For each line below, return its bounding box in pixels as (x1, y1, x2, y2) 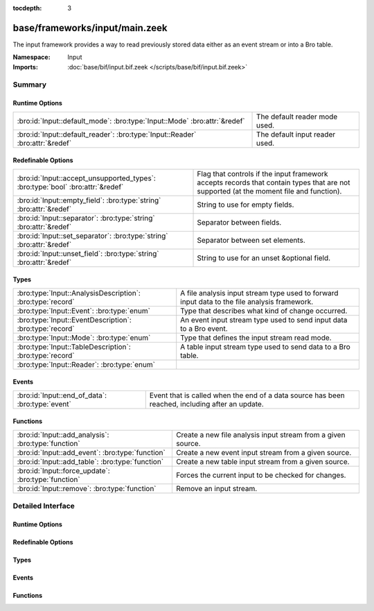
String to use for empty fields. (197, 200, 294, 209)
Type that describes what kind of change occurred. (180, 306, 348, 316)
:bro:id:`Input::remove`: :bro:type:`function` (17, 483, 157, 493)
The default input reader (256, 129, 336, 139)
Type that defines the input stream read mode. (180, 333, 332, 343)
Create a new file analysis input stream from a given (175, 430, 346, 440)
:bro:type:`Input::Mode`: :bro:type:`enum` (17, 333, 151, 343)
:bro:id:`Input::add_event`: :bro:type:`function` (17, 447, 166, 457)
